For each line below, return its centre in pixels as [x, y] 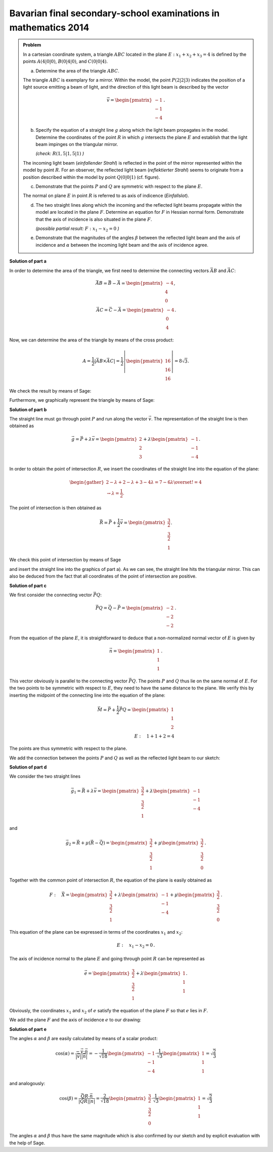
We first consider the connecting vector [51, 595]
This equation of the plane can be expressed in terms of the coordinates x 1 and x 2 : [96, 933]
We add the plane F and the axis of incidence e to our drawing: [75, 1020]
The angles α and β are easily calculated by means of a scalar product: [83, 1039]
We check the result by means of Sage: [50, 391]
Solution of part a [28, 261]
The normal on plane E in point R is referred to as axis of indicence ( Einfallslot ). [106, 196]
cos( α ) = [65, 1053]
